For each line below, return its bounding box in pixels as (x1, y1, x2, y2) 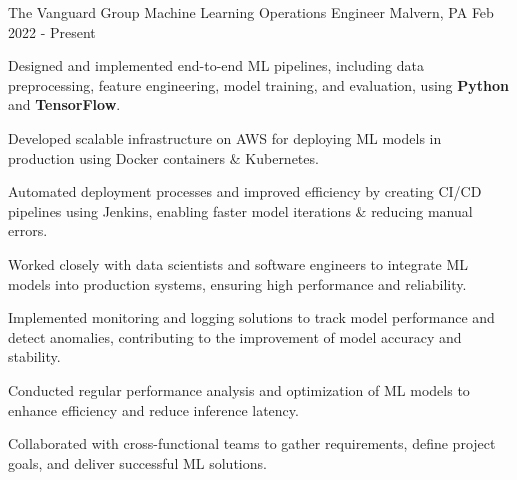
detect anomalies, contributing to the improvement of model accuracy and (8, 326, 462, 347)
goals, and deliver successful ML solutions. (8, 452, 267, 473)
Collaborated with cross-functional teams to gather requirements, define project (8, 433, 496, 454)
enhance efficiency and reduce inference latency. (8, 399, 299, 420)
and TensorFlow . (8, 94, 121, 115)
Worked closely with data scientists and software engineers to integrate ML (8, 253, 469, 274)
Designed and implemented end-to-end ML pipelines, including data (8, 55, 424, 76)
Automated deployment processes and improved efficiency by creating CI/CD (8, 181, 482, 202)
